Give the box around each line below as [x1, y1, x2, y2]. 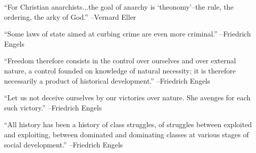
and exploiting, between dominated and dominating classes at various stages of [4, 129, 249, 139]
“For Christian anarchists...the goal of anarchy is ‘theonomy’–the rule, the [4, 2, 234, 12]
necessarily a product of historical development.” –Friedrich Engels [4, 75, 210, 86]
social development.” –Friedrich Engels [4, 139, 123, 149]
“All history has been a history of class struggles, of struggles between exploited [4, 119, 252, 130]
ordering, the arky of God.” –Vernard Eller [4, 11, 136, 22]
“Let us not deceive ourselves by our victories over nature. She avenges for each [4, 92, 251, 103]
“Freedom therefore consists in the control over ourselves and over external [4, 55, 236, 66]
